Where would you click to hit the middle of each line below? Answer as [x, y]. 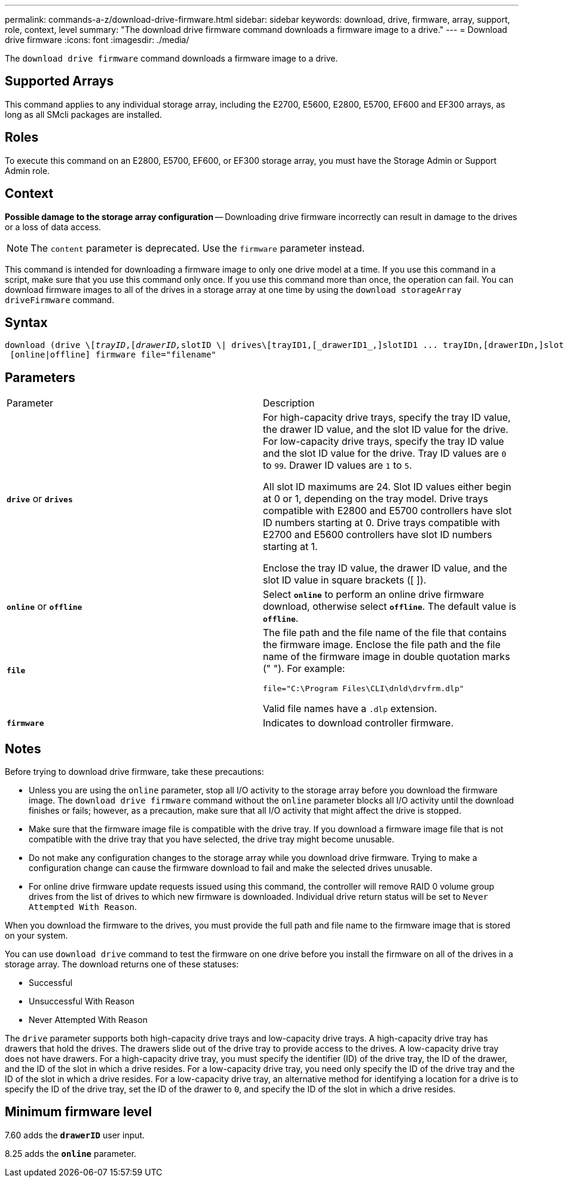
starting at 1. [290, 547]
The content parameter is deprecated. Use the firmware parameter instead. [198, 248]
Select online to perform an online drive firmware [374, 595]
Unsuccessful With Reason [82, 1001]
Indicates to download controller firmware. [358, 723]
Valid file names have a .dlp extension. [350, 709]
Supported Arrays [59, 81]
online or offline [45, 607]
